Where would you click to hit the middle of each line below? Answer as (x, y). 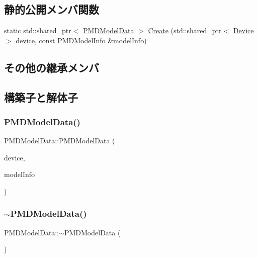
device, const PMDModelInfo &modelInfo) (81, 40)
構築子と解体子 (41, 97)
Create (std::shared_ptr (185, 30)
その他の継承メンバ (52, 67)
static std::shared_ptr (38, 30)
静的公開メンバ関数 (52, 9)
